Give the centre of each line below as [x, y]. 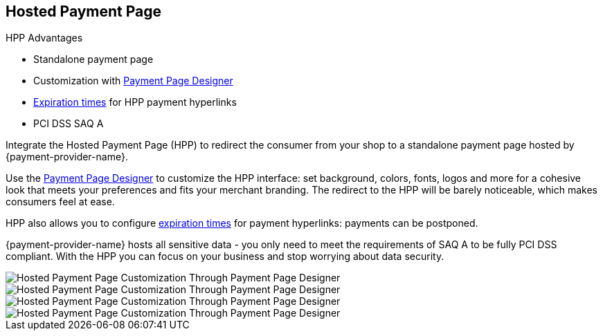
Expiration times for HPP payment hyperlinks [135, 102]
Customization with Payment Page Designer [133, 81]
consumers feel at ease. [60, 202]
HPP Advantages [44, 38]
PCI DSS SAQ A [69, 124]
